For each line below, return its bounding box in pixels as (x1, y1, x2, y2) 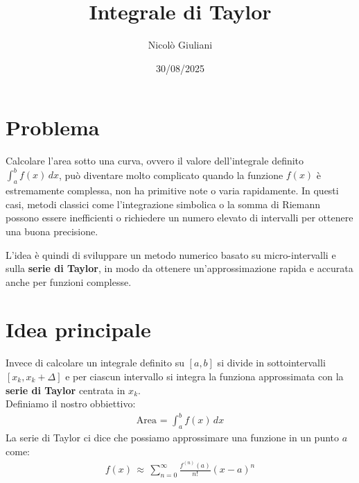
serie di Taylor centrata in (6, 382, 125, 397)
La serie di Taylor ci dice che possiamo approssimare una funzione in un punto (6, 430, 340, 445)
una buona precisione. (6, 223, 98, 238)
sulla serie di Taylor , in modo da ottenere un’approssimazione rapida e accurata (6, 261, 353, 276)
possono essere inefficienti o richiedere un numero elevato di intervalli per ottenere (6, 210, 353, 225)
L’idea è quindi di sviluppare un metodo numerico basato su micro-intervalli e (6, 247, 336, 262)
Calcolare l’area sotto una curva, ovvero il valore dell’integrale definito (6, 153, 304, 168)
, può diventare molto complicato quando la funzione (58, 167, 283, 182)
